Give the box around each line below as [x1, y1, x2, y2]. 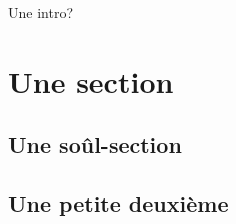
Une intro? [8, 2, 73, 22]
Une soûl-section [8, 129, 182, 160]
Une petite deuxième [8, 188, 229, 219]
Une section [8, 60, 174, 101]
